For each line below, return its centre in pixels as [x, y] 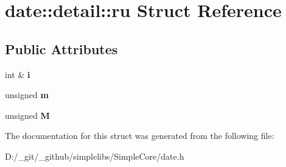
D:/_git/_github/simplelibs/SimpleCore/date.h [95, 156]
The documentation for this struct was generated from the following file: [140, 136]
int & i [18, 74]
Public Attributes [61, 48]
